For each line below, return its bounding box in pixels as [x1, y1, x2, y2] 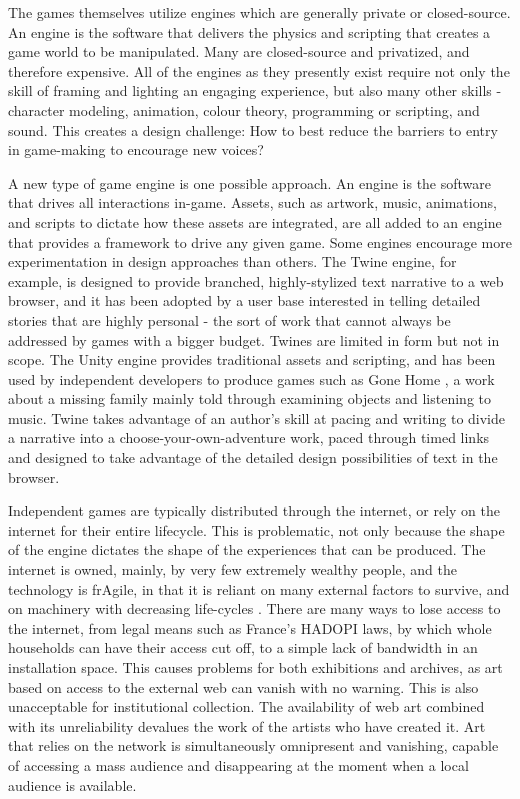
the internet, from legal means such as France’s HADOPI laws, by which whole [8, 617, 492, 638]
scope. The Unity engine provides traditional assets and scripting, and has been [8, 349, 496, 370]
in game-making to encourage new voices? [8, 139, 264, 160]
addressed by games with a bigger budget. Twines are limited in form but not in [8, 329, 500, 350]
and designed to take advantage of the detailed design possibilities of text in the [8, 447, 498, 468]
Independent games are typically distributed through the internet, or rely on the [8, 500, 500, 521]
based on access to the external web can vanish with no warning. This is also [8, 676, 479, 697]
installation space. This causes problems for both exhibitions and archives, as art [8, 657, 503, 677]
